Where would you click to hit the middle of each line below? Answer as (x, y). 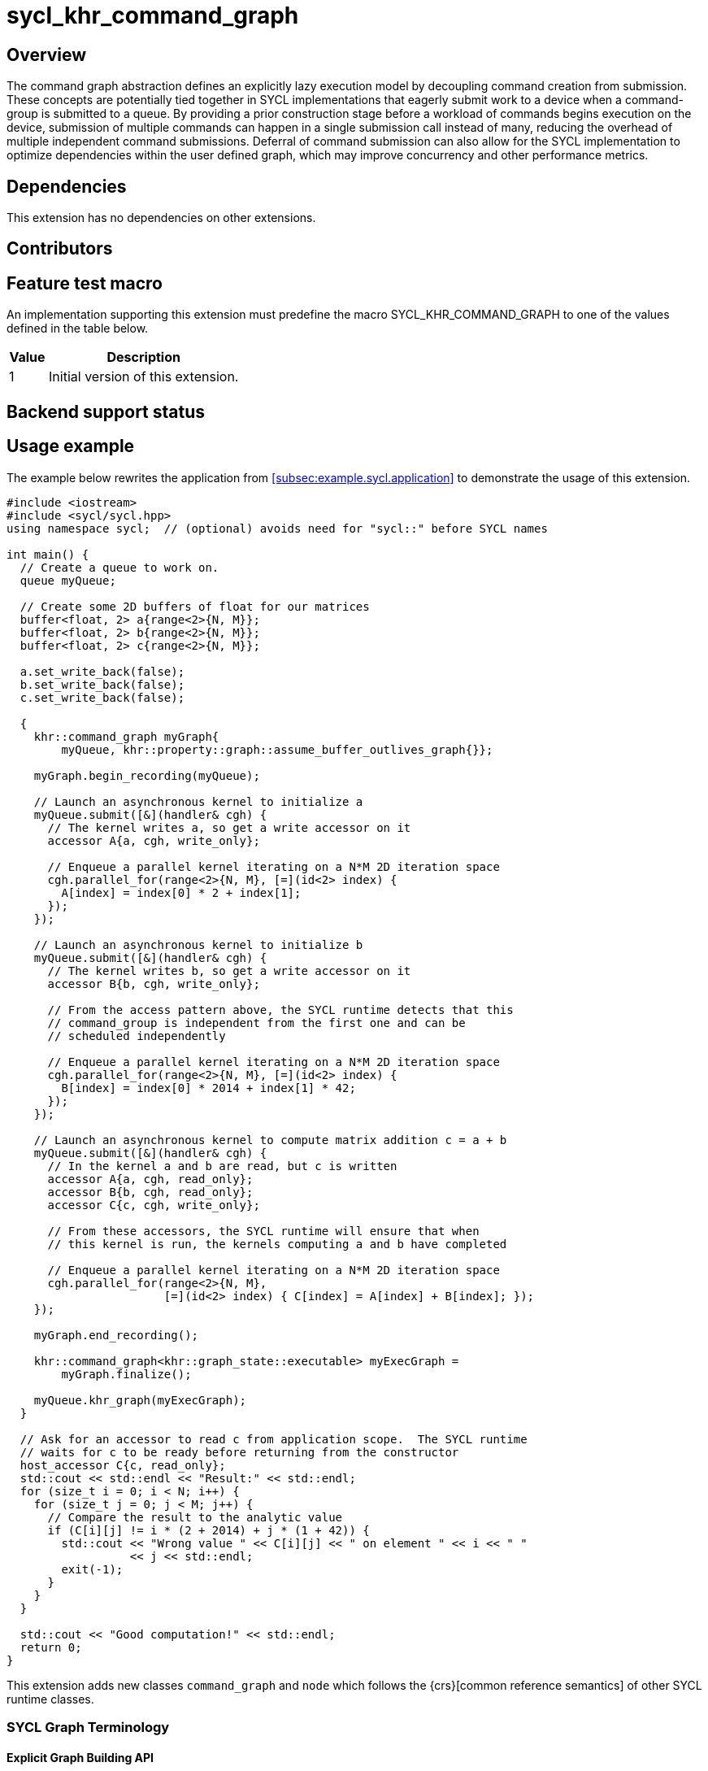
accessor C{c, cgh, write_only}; (154, 1205)
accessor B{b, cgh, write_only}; (154, 983)
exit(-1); (92, 1569)
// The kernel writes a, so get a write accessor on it (229, 827)
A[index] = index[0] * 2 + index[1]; (181, 892)
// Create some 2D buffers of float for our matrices (195, 606)
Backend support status (106, 411)
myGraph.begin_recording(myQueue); (147, 775)
